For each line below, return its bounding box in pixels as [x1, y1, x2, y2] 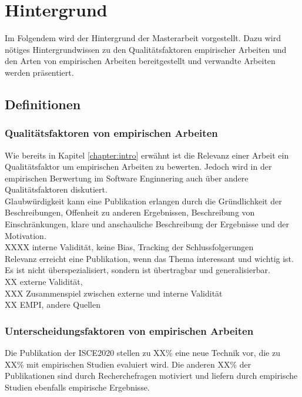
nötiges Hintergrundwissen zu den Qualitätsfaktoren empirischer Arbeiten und [5, 43, 287, 55]
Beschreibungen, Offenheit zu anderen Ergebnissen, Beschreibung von [5, 206, 255, 218]
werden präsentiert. [5, 66, 74, 78]
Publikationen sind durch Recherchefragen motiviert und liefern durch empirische [5, 369, 298, 382]
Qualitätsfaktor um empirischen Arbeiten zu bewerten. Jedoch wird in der [5, 160, 272, 173]
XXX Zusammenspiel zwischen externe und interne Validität [5, 287, 223, 299]
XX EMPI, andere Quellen [5, 298, 101, 311]
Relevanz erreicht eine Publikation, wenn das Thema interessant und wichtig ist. [5, 252, 294, 264]
